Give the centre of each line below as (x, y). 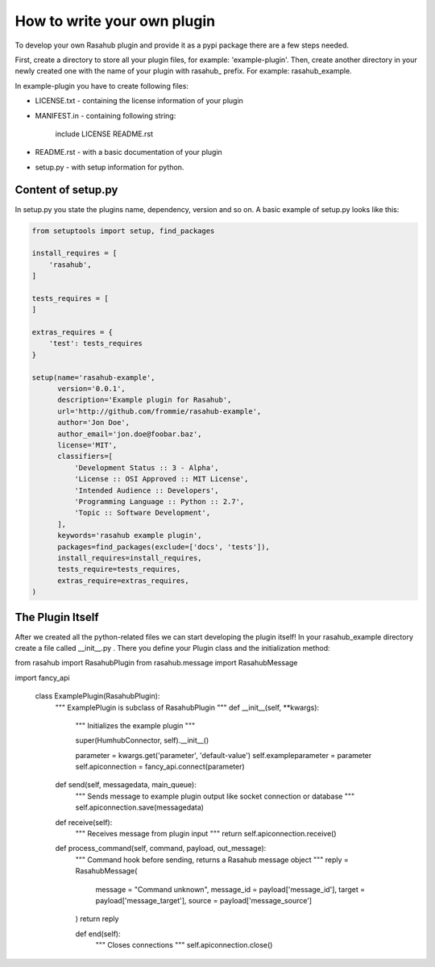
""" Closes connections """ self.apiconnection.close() (184, 945)
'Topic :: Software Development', (142, 513)
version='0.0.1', (92, 389)
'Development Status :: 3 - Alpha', (146, 467)
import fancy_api (42, 677)
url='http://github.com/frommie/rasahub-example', (159, 411)
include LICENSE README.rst (104, 134)
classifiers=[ (85, 456)
